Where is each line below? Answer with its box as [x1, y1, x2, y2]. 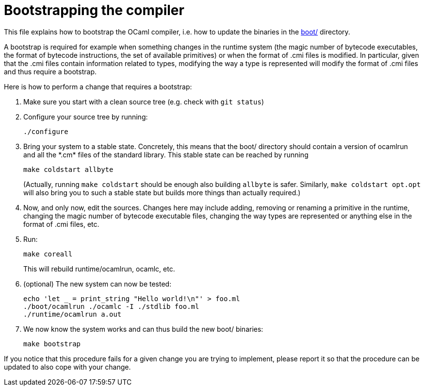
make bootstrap [23, 339, 81, 348]
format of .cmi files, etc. [23, 220, 99, 228]
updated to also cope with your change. [4, 362, 131, 371]
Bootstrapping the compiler [4, 2, 184, 18]
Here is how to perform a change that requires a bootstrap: [4, 82, 192, 91]
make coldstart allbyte [23, 165, 114, 173]
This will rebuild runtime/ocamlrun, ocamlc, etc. [23, 264, 175, 273]
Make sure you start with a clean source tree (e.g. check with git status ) [23, 97, 264, 106]
